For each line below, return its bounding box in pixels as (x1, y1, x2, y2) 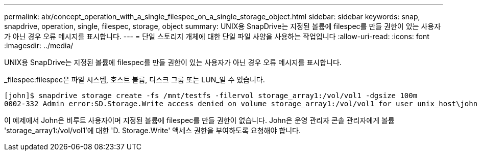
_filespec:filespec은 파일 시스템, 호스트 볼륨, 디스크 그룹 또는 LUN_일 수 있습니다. (4, 75, 265, 84)
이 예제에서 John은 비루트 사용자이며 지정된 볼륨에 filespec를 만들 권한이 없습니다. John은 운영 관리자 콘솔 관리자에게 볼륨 (4, 116, 395, 125)
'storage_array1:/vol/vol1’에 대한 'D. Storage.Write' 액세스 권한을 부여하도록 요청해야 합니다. (4, 126, 301, 135)
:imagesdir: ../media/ (4, 41, 74, 50)
